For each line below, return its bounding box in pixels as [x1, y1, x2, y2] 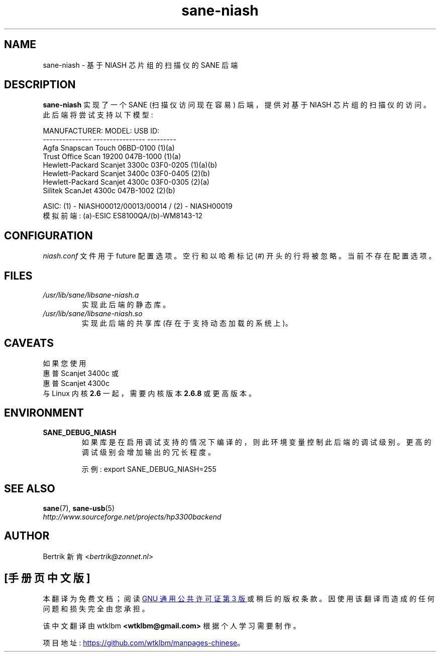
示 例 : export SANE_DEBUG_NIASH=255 [81, 464, 216, 473]
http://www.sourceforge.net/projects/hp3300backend [43, 512, 222, 521]
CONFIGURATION [4, 229, 93, 242]
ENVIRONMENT [4, 407, 84, 420]
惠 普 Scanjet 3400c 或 [43, 368, 119, 377]
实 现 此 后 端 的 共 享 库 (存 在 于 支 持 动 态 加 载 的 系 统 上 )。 [81, 319, 292, 328]
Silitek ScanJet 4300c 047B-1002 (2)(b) [43, 186, 175, 195]
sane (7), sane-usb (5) [43, 503, 115, 512]
